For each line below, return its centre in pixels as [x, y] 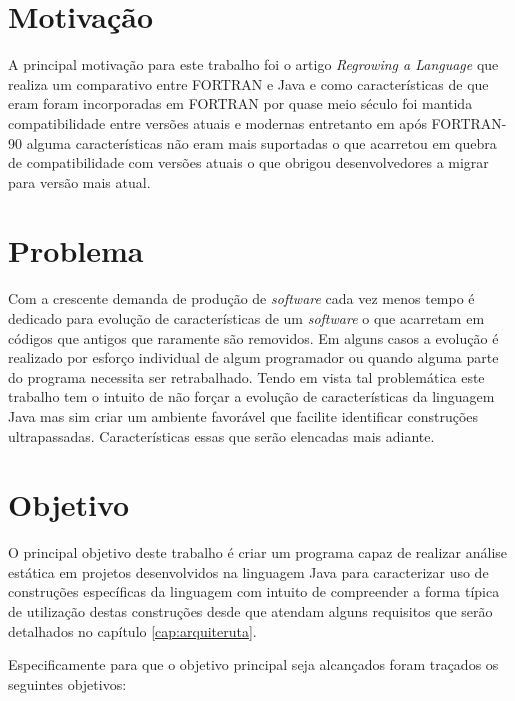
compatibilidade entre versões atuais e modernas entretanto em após [217, 122]
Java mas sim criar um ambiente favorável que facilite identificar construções [243, 415]
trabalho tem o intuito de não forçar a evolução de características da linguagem [251, 396]
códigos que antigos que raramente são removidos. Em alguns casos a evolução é [253, 337]
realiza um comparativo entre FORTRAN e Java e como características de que [248, 83]
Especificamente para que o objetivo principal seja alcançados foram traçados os [253, 664]
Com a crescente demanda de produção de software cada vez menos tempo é [241, 298]
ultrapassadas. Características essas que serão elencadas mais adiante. [221, 435]
